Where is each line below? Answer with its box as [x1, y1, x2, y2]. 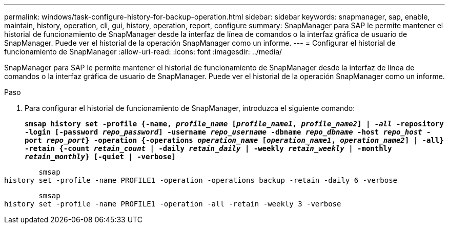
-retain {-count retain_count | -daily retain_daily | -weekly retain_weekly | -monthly [25, 144, 392, 153]
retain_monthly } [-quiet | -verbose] [25, 153, 176, 161]
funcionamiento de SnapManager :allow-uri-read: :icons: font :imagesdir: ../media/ [4, 47, 282, 56]
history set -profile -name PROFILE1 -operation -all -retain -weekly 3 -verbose [4, 200, 341, 208]
